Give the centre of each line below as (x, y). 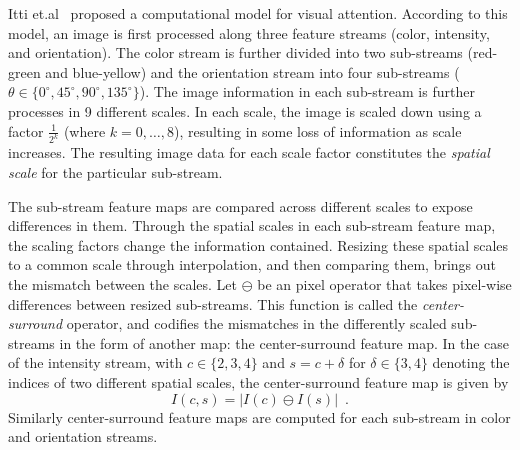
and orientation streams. (83, 436)
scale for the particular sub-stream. (115, 172)
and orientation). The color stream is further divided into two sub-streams (235, 52)
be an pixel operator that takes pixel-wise (384, 284)
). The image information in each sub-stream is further (307, 91)
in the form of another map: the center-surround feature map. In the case (284, 342)
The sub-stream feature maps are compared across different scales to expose (240, 205)
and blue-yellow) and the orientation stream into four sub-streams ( (252, 71)
